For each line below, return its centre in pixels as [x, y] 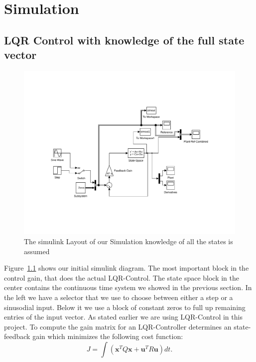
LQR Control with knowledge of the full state [124, 40]
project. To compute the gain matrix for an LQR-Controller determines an [118, 326]
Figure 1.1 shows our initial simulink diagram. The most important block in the [127, 268]
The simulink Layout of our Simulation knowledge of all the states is [128, 241]
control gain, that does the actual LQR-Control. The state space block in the [122, 277]
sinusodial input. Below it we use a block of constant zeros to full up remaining [125, 307]
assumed [37, 251]
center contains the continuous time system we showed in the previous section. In [128, 287]
